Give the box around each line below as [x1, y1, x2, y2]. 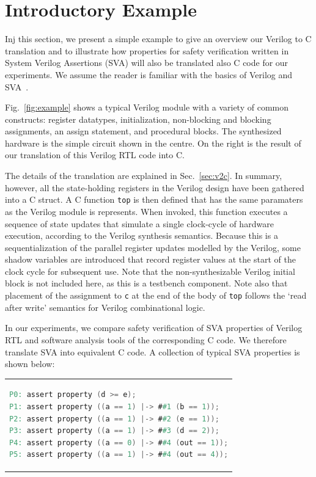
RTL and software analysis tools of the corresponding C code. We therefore [5, 333, 287, 346]
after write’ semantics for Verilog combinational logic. [5, 300, 205, 313]
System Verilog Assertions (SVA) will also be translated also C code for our [5, 56, 288, 69]
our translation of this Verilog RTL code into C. [5, 148, 185, 161]
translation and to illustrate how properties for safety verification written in [5, 44, 289, 57]
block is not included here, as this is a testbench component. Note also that [5, 277, 288, 289]
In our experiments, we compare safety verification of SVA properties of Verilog [5, 321, 303, 334]
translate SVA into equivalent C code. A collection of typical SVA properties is [5, 345, 300, 358]
